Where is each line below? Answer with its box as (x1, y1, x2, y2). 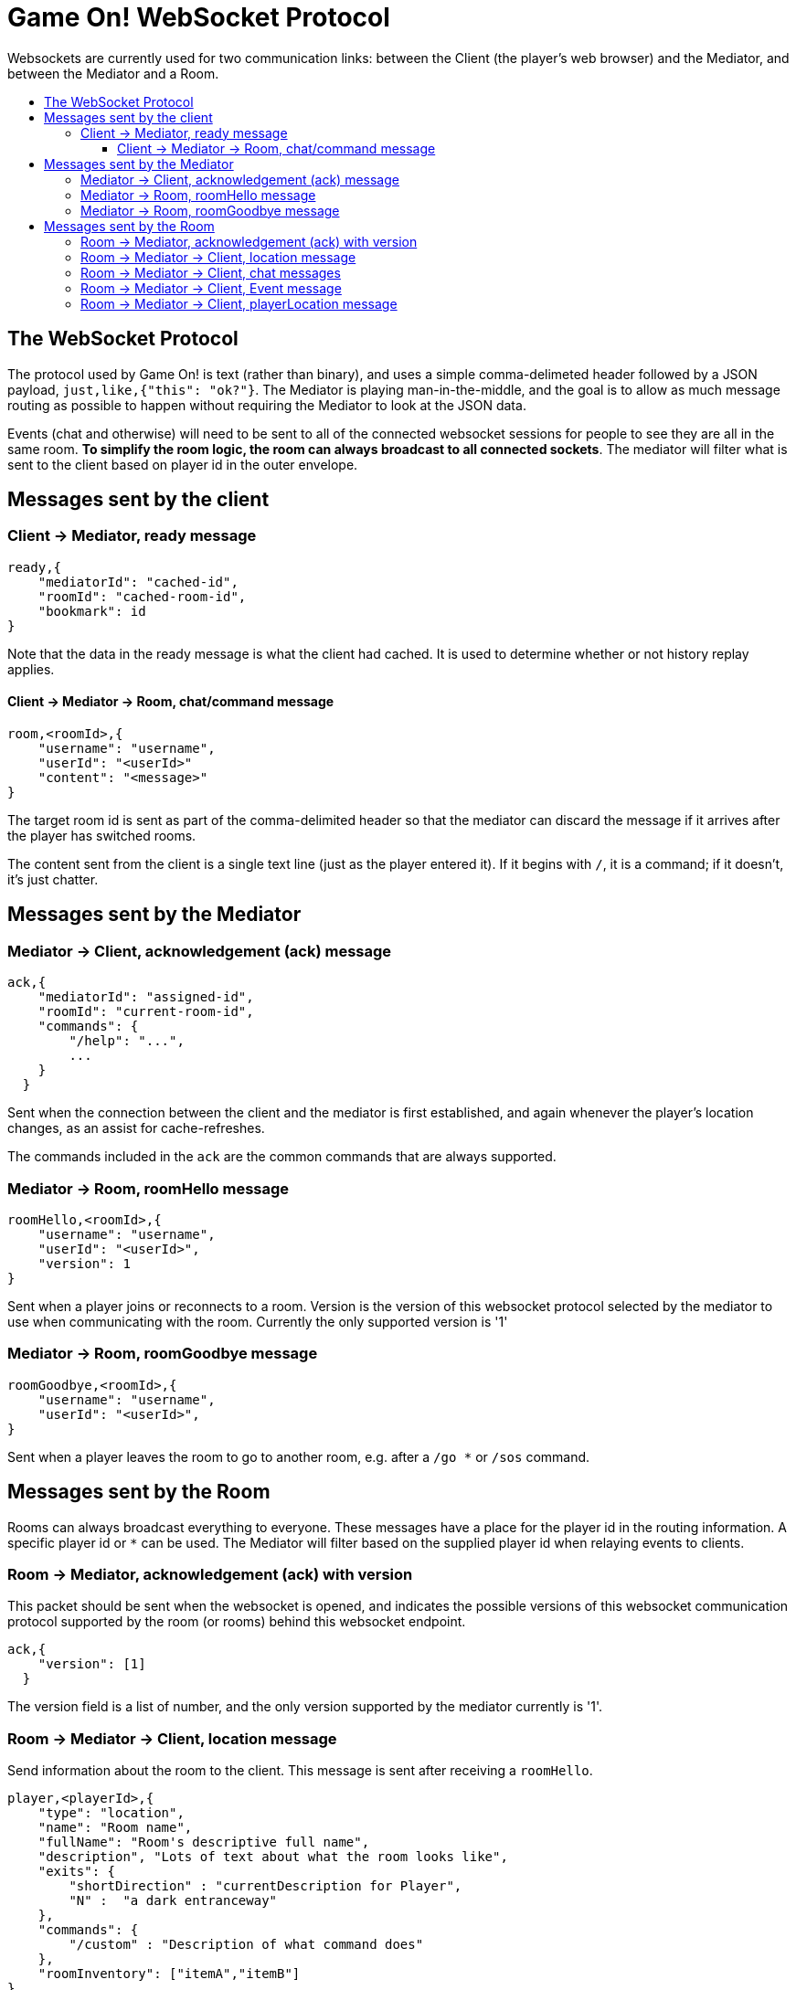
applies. (7, 661, 55, 677)
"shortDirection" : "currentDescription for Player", (69, 1879, 462, 1894)
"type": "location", (37, 1805, 185, 1821)
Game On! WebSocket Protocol (7, 2, 390, 33)
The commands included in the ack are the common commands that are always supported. (7, 1148, 557, 1165)
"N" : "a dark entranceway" (69, 1893, 278, 1909)
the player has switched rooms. (7, 828, 196, 844)
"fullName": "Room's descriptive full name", (37, 1835, 370, 1850)
